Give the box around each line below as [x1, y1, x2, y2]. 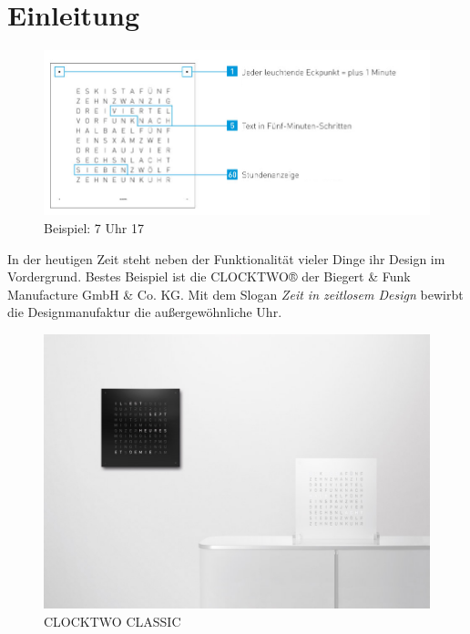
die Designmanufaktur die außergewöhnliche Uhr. [7, 302, 282, 322]
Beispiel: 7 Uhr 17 [44, 219, 144, 238]
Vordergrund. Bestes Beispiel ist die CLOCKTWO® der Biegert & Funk [7, 267, 411, 286]
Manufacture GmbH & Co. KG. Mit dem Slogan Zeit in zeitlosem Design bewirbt [7, 284, 464, 303]
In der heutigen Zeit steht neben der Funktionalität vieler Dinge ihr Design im [7, 249, 445, 268]
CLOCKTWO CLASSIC [44, 612, 181, 631]
